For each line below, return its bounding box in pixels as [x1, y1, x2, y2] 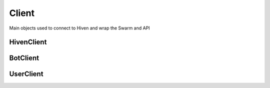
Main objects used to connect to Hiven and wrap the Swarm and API [9, 25, 150, 31]
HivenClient [9, 38, 47, 46]
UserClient [9, 70, 43, 78]
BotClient [9, 54, 39, 62]
